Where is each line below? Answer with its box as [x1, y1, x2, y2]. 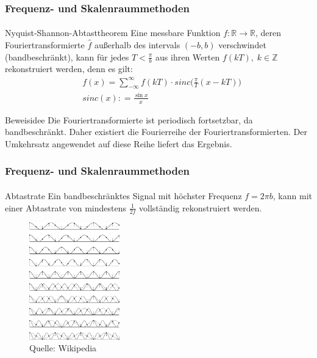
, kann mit [272, 189, 312, 202]
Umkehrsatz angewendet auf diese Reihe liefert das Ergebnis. [5, 137, 232, 150]
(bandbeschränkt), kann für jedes [5, 50, 129, 63]
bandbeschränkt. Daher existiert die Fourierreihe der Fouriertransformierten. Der [5, 125, 307, 138]
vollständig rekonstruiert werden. [139, 201, 262, 214]
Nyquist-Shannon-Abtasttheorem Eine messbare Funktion [5, 26, 221, 39]
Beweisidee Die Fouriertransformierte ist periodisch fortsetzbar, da [5, 113, 253, 126]
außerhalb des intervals [94, 38, 180, 51]
